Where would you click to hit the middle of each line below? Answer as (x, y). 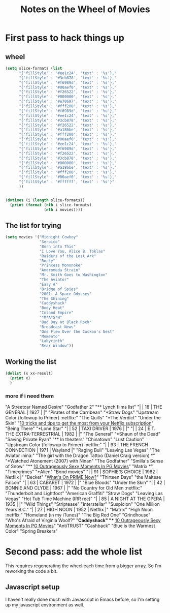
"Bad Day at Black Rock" (66, 322)
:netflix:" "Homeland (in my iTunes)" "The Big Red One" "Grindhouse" (78, 515)
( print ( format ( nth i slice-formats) (51, 205)
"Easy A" (48, 284)
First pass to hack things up (65, 38)
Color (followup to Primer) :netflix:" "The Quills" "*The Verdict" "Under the (83, 417)
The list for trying (33, 225)
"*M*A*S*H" (51, 318)
